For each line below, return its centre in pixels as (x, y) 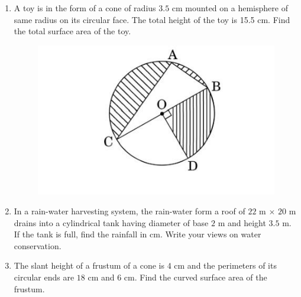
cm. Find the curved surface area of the (195, 277)
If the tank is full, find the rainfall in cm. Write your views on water (137, 234)
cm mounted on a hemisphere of (230, 8)
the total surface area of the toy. (72, 31)
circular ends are (44, 277)
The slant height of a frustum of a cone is (89, 265)
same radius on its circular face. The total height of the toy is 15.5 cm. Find (152, 19)
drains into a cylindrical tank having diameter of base (111, 222)
